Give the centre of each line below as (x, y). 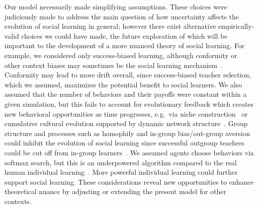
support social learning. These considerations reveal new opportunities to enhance (129, 181)
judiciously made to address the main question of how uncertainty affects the (122, 16)
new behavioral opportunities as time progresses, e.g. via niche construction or (126, 113)
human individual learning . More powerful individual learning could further (121, 172)
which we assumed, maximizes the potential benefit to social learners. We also (123, 84)
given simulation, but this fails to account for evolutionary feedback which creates (129, 104)
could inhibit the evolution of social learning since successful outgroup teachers (125, 143)
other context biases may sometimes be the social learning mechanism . (114, 65)
